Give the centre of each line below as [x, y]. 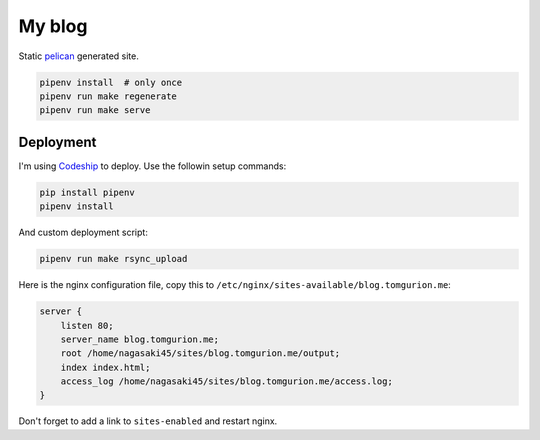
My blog [53, 26]
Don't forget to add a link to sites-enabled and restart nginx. [148, 421]
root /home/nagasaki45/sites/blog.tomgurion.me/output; [200, 353]
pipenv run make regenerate [108, 96]
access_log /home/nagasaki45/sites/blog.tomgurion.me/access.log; [227, 381]
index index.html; [105, 367]
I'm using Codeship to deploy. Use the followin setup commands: [152, 166]
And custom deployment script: [83, 232]
